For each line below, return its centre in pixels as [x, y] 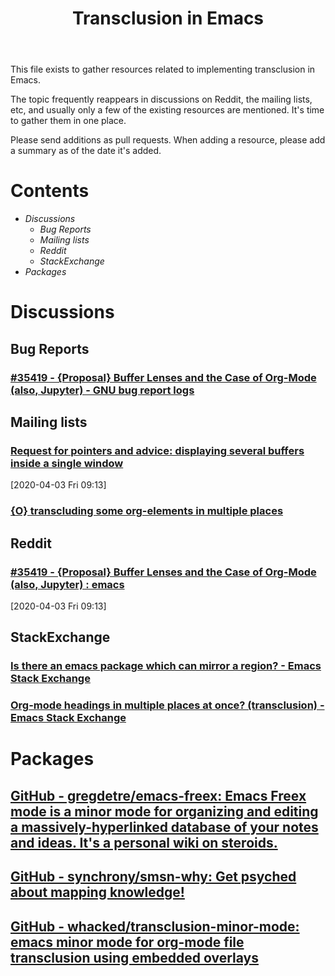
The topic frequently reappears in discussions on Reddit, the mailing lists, [161, 99]
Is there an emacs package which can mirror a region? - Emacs [166, 666]
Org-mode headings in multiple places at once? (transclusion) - [167, 705]
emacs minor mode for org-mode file [127, 942]
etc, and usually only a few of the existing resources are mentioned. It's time [167, 110]
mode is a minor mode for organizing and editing [164, 811]
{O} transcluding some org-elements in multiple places [147, 511]
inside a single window [67, 463]
